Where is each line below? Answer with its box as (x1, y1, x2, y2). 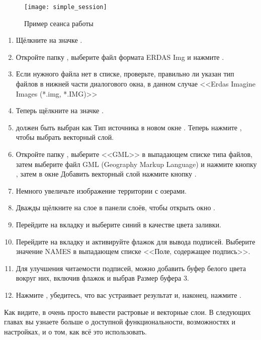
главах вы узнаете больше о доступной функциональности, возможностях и (4, 316, 236, 327)
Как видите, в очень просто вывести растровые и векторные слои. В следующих (4, 306, 251, 317)
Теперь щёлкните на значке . (16, 105, 104, 116)
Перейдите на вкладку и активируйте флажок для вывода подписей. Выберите (16, 236, 255, 246)
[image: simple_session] (24, 4, 107, 11)
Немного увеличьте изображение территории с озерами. (16, 185, 187, 196)
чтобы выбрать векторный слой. (16, 132, 114, 142)
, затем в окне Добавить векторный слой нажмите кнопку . (16, 168, 197, 179)
